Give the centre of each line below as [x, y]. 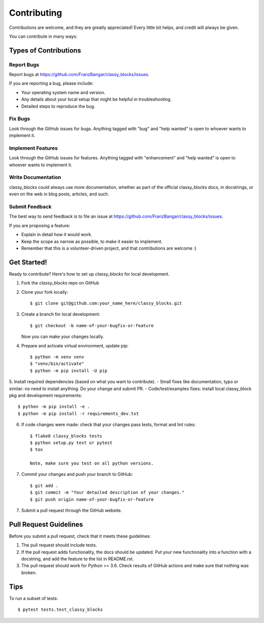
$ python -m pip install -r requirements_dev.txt [78, 414]
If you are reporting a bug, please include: [51, 83]
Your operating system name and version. [63, 92]
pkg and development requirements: [46, 395]
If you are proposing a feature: [40, 225]
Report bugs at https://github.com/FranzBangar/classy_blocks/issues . [79, 75]
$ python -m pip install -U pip [69, 371]
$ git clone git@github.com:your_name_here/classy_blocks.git [106, 303]
